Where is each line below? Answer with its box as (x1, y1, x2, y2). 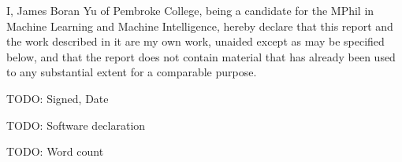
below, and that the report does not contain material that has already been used (6, 48, 396, 64)
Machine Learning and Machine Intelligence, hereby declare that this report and (6, 17, 393, 34)
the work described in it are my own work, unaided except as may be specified (6, 33, 385, 50)
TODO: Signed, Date (6, 90, 109, 106)
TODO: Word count (6, 143, 104, 160)
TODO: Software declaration (6, 116, 146, 133)
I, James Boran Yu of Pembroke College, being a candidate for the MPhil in (6, 2, 374, 18)
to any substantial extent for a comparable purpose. (6, 64, 257, 80)
